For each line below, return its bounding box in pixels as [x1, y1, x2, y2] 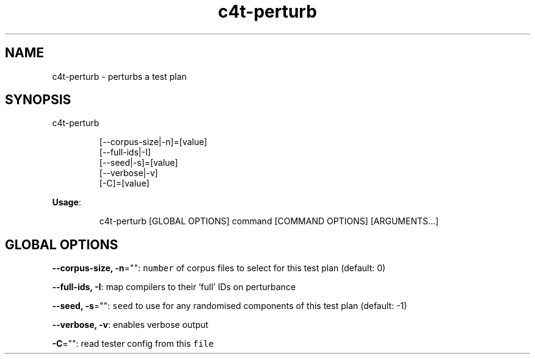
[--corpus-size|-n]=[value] [99, 137, 208, 148]
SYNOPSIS [5, 92, 71, 108]
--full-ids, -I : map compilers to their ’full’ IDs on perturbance [52, 282, 296, 293]
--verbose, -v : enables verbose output [52, 319, 209, 330]
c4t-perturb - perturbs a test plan [52, 71, 187, 82]
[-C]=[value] [99, 178, 150, 189]
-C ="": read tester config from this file [52, 338, 214, 349]
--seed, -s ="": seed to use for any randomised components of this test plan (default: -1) [52, 300, 407, 311]
